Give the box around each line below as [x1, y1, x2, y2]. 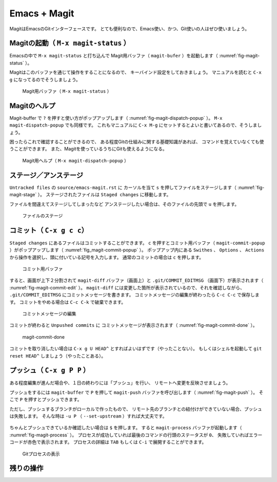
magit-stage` [9, 192, 37, 198]
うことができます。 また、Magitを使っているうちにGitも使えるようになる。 [9, 146, 167, 152]
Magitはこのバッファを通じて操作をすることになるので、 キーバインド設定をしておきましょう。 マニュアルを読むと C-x [9, 69, 262, 75]
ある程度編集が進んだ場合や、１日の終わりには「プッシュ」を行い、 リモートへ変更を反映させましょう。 [9, 380, 231, 386]
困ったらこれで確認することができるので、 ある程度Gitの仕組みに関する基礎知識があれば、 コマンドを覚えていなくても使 [9, 139, 264, 145]
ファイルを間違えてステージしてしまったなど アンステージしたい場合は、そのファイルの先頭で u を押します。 [9, 201, 240, 207]
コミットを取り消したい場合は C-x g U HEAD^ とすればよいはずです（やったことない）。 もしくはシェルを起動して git [9, 346, 262, 352]
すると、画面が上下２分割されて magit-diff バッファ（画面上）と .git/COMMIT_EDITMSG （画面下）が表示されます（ [9, 277, 264, 284]
